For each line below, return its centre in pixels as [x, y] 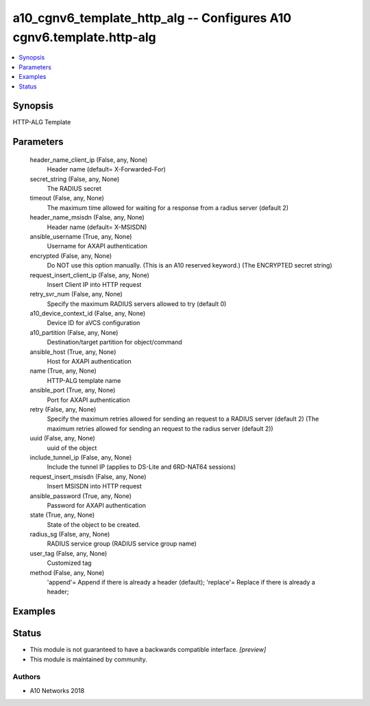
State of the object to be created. [94, 524]
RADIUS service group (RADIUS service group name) [122, 544]
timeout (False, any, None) [67, 198]
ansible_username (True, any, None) [81, 236]
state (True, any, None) [62, 515]
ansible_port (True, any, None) [73, 390]
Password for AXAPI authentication [97, 505]
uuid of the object [72, 448]
